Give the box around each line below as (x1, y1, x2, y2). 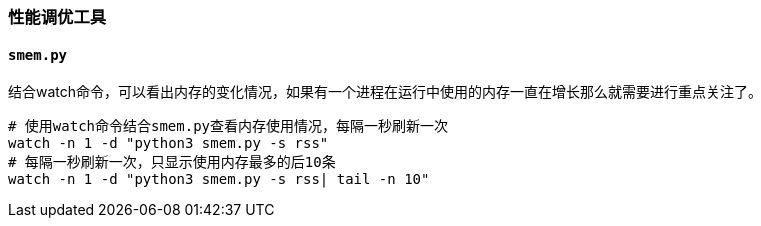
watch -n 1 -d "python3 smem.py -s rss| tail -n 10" (8, 171, 430, 188)
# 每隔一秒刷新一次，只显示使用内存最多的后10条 (8, 154, 336, 171)
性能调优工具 (8, 7, 107, 27)
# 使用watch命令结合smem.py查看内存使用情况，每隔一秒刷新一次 (8, 118, 449, 135)
